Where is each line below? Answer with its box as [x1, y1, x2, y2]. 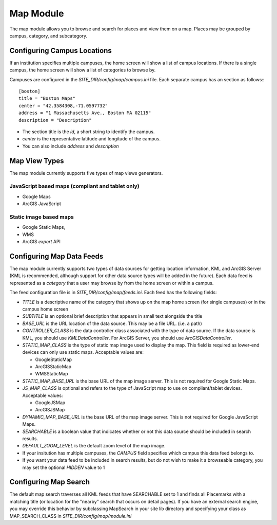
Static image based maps [9, 213, 74, 221]
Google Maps [22, 193, 51, 200]
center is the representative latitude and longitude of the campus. [22, 136, 161, 142]
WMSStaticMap [35, 371, 68, 377]
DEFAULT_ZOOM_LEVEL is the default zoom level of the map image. [22, 443, 166, 449]
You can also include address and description [22, 143, 119, 149]
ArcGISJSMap [35, 407, 65, 413]
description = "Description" [18, 117, 92, 123]
